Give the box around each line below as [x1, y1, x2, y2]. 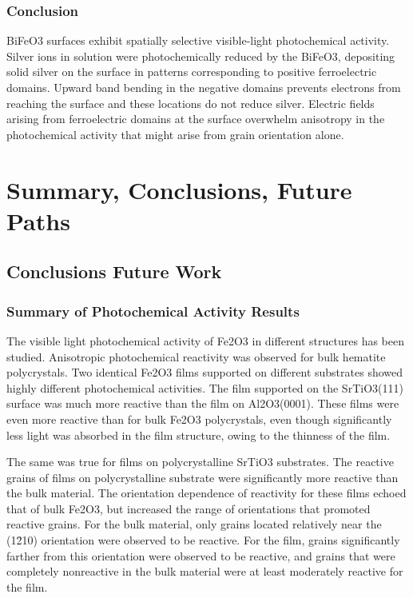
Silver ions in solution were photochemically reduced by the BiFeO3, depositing [6, 47, 395, 64]
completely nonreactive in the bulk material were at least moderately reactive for [6, 563, 403, 580]
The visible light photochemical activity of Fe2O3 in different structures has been [6, 332, 405, 349]
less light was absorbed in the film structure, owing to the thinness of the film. [6, 426, 391, 443]
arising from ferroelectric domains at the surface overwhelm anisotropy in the [6, 110, 385, 127]
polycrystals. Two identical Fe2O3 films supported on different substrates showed [6, 364, 403, 381]
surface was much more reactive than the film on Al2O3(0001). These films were [6, 395, 399, 412]
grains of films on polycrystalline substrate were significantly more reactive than [6, 468, 399, 485]
